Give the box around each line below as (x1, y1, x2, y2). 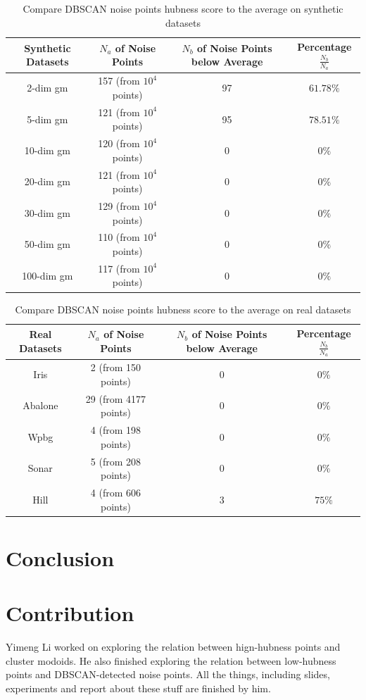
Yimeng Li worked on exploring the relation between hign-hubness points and (6, 639, 341, 654)
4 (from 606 (90, 485, 141, 499)
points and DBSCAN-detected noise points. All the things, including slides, (6, 667, 330, 682)
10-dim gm (24, 142, 71, 157)
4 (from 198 (90, 423, 141, 437)
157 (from (98, 73, 140, 88)
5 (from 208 (90, 454, 141, 468)
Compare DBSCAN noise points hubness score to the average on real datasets (15, 301, 351, 316)
